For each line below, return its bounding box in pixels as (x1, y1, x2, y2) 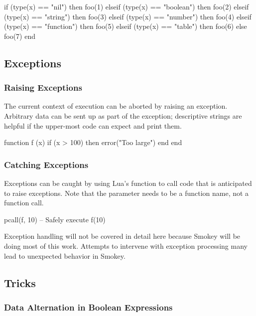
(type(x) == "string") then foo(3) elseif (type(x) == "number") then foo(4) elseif (4, 11, 252, 21)
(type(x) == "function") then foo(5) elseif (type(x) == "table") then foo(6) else (4, 21, 247, 31)
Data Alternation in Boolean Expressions (4, 301, 173, 313)
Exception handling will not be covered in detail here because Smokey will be (4, 231, 241, 241)
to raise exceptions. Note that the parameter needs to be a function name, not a (4, 187, 249, 198)
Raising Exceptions (4, 81, 82, 94)
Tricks (4, 275, 36, 290)
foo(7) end (4, 30, 36, 41)
